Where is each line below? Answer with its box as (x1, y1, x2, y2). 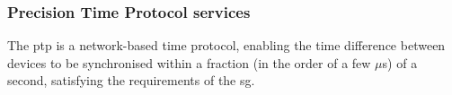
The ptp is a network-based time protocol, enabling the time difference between (7, 36, 446, 55)
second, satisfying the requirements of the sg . (7, 71, 255, 90)
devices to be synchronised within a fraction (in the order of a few (7, 53, 371, 72)
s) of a (382, 53, 418, 72)
